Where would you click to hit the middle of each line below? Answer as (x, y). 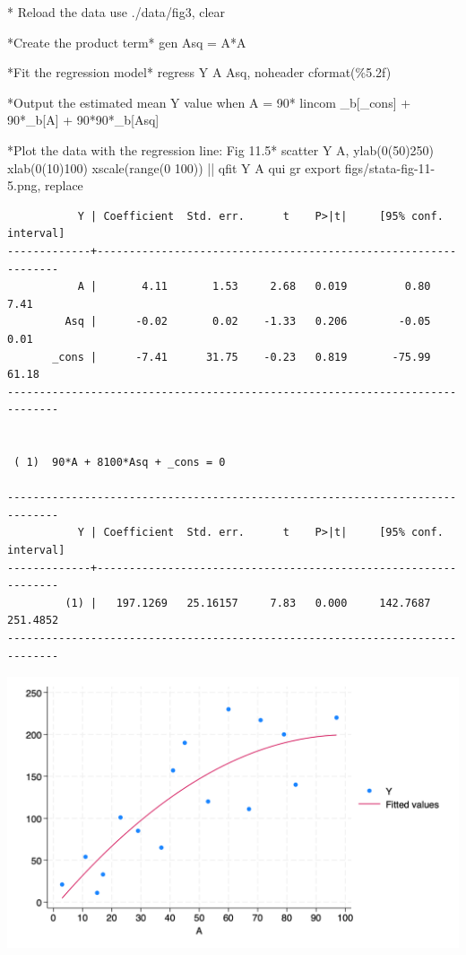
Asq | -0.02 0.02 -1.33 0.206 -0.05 (248, 322)
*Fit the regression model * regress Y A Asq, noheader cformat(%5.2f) (199, 72)
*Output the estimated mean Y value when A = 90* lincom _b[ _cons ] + (209, 102)
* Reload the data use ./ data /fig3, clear (116, 12)
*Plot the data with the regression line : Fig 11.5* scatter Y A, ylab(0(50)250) (221, 149)
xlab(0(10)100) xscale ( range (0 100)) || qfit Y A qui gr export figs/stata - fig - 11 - (221, 167)
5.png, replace (45, 185)
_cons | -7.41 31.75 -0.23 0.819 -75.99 (242, 357)
